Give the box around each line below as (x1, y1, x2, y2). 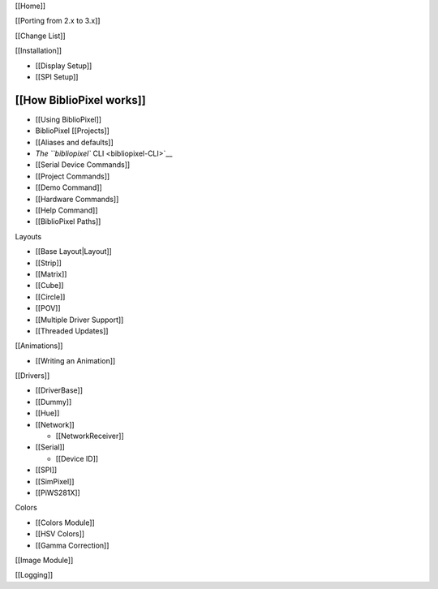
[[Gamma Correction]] (35, 540, 109, 550)
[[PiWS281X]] (35, 488, 80, 497)
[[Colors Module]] (35, 518, 95, 527)
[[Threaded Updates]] (35, 325, 109, 336)
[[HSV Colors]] (35, 529, 85, 539)
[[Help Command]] (35, 205, 98, 215)
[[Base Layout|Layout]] (35, 247, 113, 256)
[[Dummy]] (35, 397, 72, 406)
